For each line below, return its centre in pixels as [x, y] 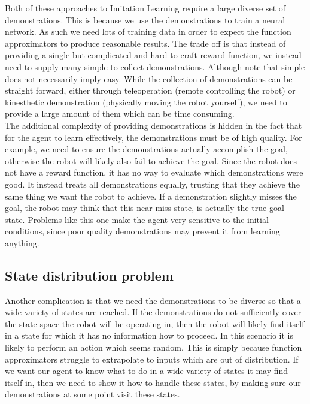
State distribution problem [89, 275]
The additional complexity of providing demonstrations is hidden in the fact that [154, 125]
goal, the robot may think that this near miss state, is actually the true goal [145, 208]
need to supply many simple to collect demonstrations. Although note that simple [155, 66]
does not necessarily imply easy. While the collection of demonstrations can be [149, 78]
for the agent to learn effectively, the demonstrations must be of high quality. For [154, 137]
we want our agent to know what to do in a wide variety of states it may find [147, 371]
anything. [22, 242]
